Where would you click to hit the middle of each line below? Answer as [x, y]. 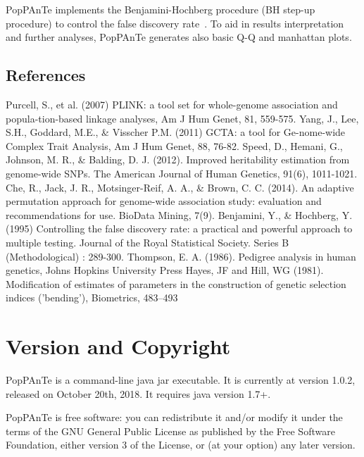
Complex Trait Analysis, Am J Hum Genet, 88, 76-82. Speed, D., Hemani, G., [174, 145]
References [46, 75]
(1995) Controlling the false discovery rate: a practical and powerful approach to [179, 228]
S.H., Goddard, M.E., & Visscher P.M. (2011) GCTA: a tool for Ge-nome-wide [176, 132]
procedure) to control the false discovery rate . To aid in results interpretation [175, 23]
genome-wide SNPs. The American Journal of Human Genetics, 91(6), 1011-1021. [182, 173]
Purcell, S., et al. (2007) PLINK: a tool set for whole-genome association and [172, 104]
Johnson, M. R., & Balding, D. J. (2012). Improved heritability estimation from [178, 159]
